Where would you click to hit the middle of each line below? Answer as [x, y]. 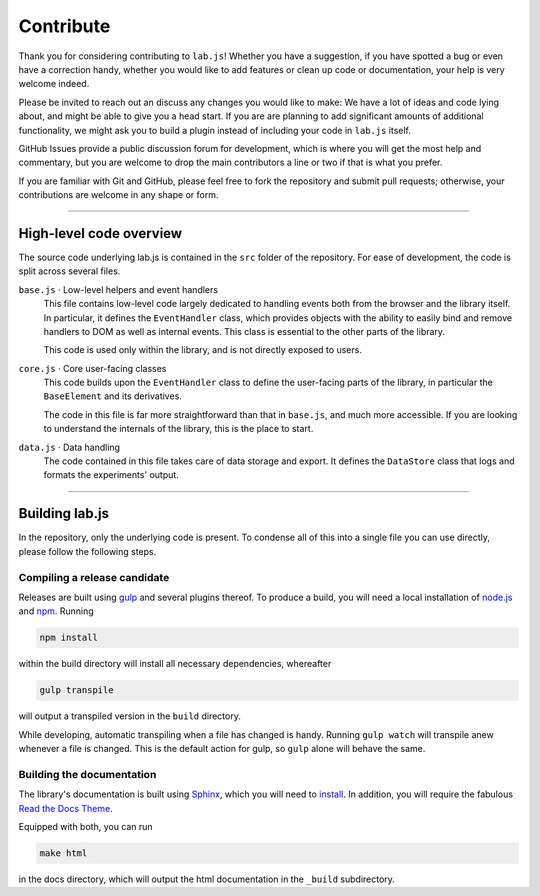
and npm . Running [56, 611]
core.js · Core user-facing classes [92, 368]
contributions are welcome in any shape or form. [118, 195]
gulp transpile [76, 690]
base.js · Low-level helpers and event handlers [118, 289]
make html [63, 853]
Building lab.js [64, 513]
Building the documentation [87, 774]
